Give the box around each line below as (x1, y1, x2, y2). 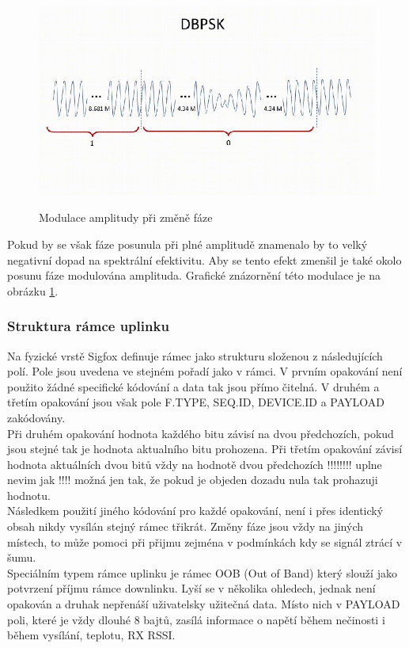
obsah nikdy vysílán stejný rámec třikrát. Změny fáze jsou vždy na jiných (7, 518, 364, 535)
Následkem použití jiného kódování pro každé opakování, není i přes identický (7, 502, 384, 519)
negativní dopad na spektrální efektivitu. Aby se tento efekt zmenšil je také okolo (7, 251, 402, 268)
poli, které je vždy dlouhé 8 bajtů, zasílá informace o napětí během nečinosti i (7, 611, 385, 627)
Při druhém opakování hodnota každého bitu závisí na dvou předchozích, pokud (7, 425, 394, 441)
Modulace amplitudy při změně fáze (39, 209, 213, 226)
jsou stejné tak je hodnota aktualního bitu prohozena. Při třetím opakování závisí (7, 440, 403, 457)
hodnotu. (7, 486, 51, 503)
